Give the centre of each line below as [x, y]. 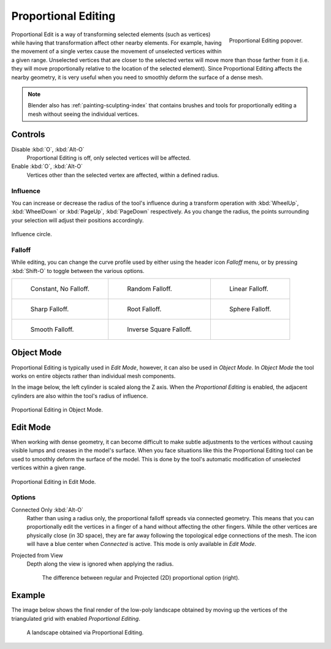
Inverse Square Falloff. [159, 329]
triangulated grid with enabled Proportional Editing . [76, 618]
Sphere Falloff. [250, 309]
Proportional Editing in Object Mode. [57, 410]
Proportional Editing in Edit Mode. [54, 482]
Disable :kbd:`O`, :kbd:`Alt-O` [48, 149]
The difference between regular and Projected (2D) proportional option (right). [141, 578]
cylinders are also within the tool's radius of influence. [80, 396]
